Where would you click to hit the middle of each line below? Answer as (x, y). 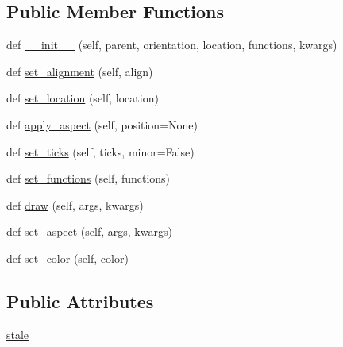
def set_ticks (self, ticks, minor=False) (100, 151)
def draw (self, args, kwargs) (75, 204)
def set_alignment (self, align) (80, 71)
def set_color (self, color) (67, 258)
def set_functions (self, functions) (89, 178)
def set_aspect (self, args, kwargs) (89, 231)
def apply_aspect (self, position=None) (102, 124)
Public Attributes (80, 301)
